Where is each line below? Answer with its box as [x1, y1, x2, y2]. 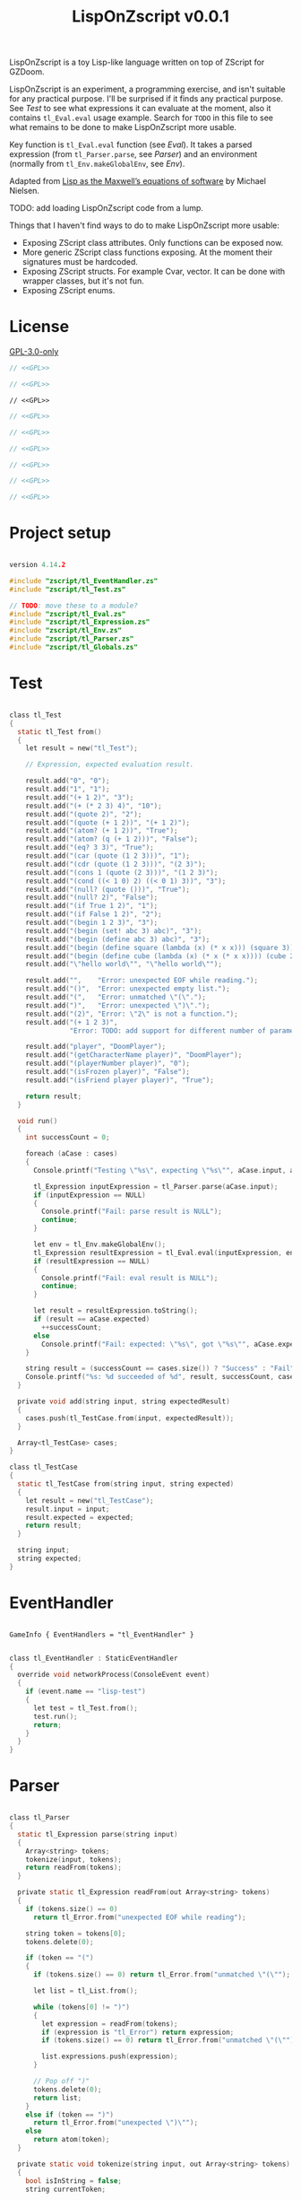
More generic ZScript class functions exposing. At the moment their [21, 247, 273, 258]
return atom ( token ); [32, 2135, 110, 2144]
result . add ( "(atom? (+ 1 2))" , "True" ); [25, 826, 178, 835]
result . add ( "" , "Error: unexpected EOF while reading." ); [25, 976, 258, 985]
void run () [17, 1116, 58, 1125]
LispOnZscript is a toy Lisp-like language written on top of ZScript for [9, 57, 265, 68]
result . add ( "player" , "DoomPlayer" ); [25, 1043, 167, 1052]
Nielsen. [9, 186, 40, 196]
